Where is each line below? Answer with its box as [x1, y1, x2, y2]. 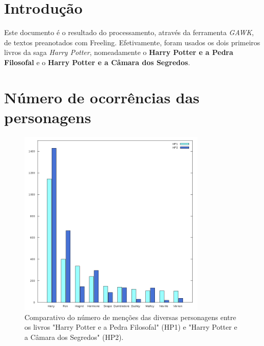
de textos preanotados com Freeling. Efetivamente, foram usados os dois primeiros [4, 37, 260, 47]
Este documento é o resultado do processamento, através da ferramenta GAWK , [4, 27, 254, 38]
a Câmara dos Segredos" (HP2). [24, 331, 124, 342]
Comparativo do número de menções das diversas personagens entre [24, 311, 236, 322]
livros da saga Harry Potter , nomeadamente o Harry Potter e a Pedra [4, 47, 233, 57]
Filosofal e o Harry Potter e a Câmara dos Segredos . [4, 56, 190, 67]
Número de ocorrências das [4, 86, 200, 107]
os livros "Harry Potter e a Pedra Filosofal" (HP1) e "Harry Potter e [24, 322, 237, 332]
